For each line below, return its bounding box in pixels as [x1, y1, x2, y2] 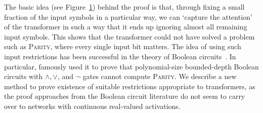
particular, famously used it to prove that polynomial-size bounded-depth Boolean [4, 61, 259, 71]
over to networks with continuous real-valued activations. [4, 100, 181, 111]
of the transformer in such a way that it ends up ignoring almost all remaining [4, 21, 247, 32]
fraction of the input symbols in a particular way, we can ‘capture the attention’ [4, 11, 252, 22]
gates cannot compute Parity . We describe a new [82, 71, 237, 82]
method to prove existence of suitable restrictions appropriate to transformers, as [4, 81, 255, 91]
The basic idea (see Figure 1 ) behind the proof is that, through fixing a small [4, 2, 245, 12]
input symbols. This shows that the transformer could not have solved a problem [4, 31, 255, 42]
